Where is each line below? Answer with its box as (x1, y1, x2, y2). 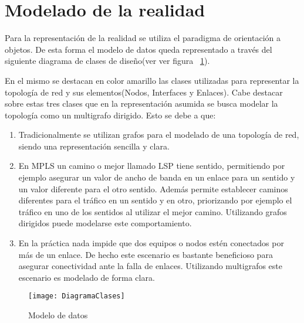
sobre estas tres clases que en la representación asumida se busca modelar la (5, 97, 278, 110)
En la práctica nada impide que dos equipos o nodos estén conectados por (18, 237, 284, 249)
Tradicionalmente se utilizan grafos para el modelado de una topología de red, (18, 128, 299, 141)
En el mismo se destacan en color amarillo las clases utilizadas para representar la (5, 74, 299, 86)
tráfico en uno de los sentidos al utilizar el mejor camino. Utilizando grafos (18, 205, 287, 217)
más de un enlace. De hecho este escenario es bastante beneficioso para (18, 248, 273, 260)
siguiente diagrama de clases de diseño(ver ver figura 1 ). (5, 55, 210, 67)
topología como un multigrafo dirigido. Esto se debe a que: (5, 108, 216, 121)
